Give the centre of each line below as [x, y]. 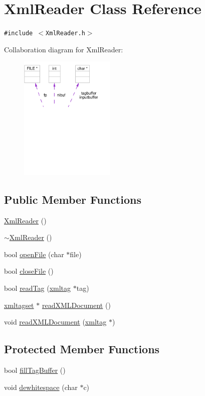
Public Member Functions [73, 199]
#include [19, 33]
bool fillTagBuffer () [35, 370]
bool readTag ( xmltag [38, 288]
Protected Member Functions [82, 349]
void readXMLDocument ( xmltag [55, 322]
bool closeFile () [29, 271]
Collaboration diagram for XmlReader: [64, 49]
